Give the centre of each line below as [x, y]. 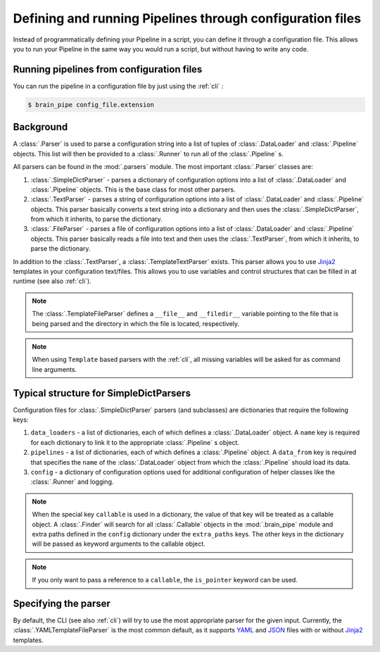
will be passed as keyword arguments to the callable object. [119, 544]
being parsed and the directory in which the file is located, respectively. [136, 323]
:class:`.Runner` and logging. [72, 482]
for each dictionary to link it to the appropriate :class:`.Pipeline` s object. [135, 442]
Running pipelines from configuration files [108, 69]
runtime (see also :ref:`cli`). [52, 281]
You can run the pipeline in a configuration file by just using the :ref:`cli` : [118, 86]
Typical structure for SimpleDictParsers [102, 393]
